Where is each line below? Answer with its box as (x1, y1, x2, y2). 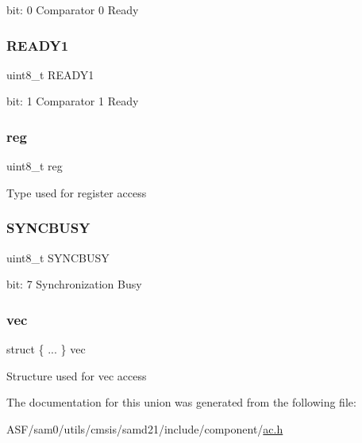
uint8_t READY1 (6, 66, 94, 82)
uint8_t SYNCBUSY (6, 249, 110, 265)
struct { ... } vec (6, 341, 86, 357)
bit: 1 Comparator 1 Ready (6, 93, 139, 109)
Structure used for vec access (6, 367, 147, 384)
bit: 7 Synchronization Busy (6, 276, 142, 292)
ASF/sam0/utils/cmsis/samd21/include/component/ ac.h (6, 420, 283, 437)
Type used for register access (6, 184, 147, 200)
